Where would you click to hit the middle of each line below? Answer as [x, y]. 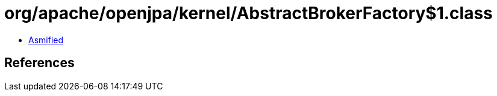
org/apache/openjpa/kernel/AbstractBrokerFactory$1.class [248, 13]
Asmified [46, 40]
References [39, 63]
